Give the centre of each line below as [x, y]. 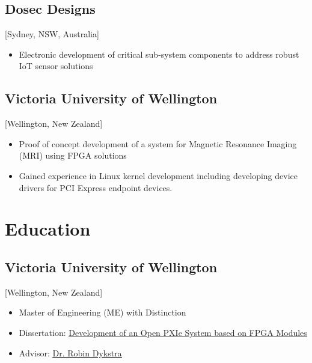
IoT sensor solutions [56, 66]
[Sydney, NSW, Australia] [52, 34]
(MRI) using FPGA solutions [73, 155]
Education [48, 229]
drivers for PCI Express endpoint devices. [96, 187]
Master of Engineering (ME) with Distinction [102, 312]
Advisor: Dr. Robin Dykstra [70, 352]
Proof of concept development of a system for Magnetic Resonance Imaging [158, 143]
